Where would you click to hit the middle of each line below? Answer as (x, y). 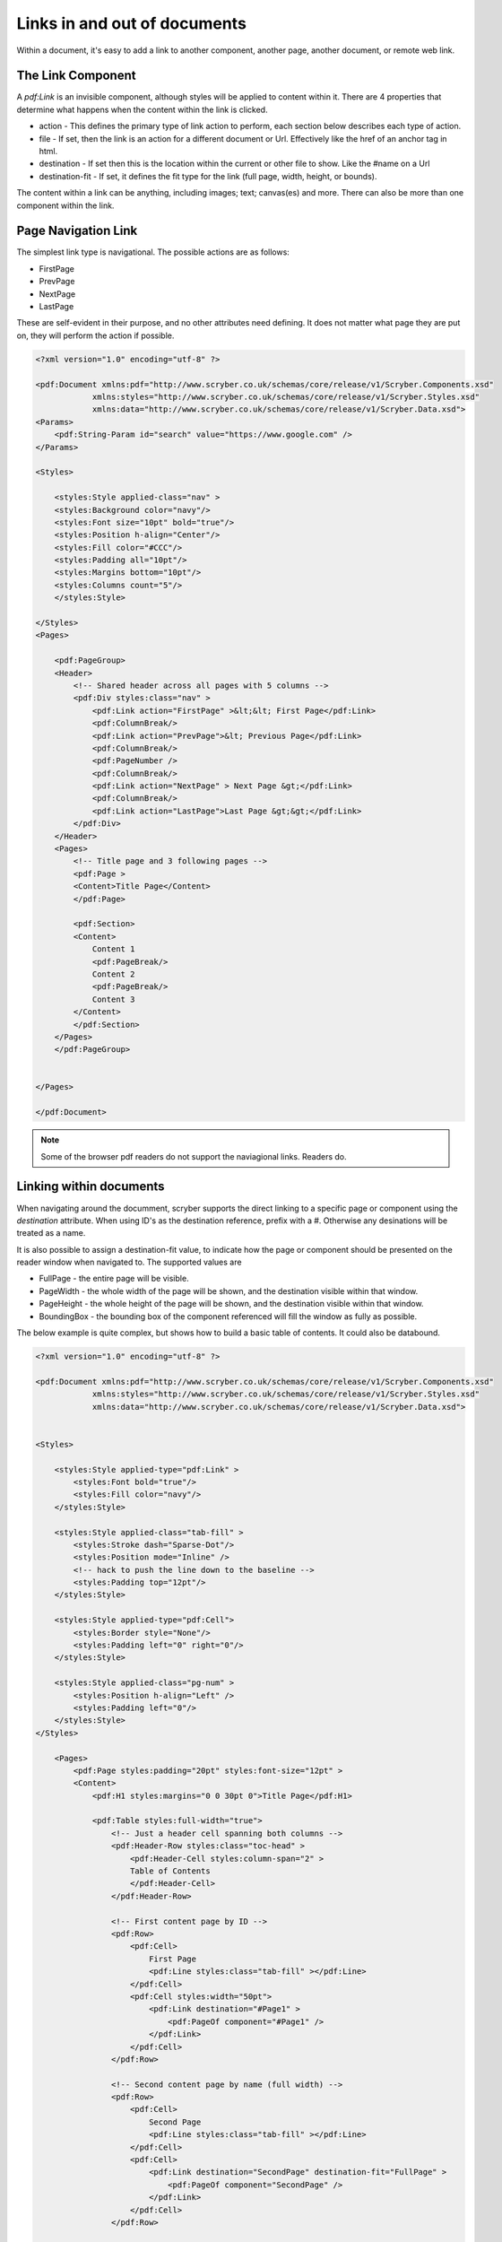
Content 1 (113, 949)
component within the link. (65, 205)
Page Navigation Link (77, 231)
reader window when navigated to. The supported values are (129, 1262)
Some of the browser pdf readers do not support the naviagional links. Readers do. (194, 1156)
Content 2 (113, 974)
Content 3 (113, 999)
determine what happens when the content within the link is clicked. (142, 109)
